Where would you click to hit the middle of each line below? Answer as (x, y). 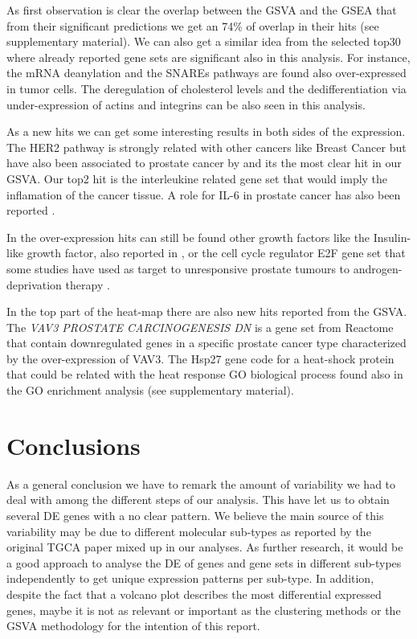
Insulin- (392, 237)
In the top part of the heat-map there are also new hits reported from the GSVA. (207, 311)
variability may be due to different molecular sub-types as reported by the (189, 531)
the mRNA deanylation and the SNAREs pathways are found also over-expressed (206, 73)
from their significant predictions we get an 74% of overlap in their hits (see (193, 25)
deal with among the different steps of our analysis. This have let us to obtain (198, 500)
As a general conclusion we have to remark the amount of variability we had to (201, 483)
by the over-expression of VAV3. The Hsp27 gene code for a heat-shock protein (200, 358)
